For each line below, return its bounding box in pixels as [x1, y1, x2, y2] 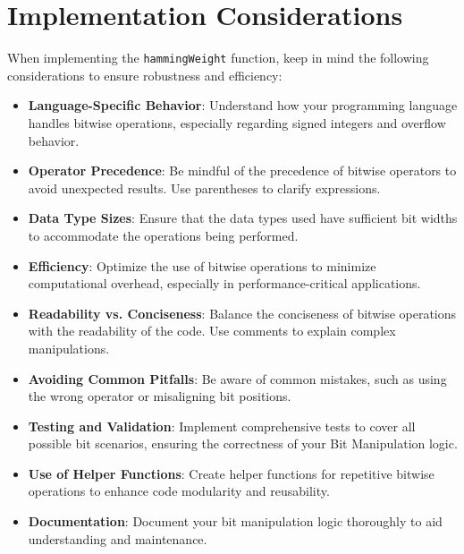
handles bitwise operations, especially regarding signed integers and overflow [28, 113, 446, 132]
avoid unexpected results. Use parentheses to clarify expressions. [28, 178, 381, 197]
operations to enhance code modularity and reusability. [28, 482, 330, 500]
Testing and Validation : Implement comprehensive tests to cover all [28, 416, 416, 435]
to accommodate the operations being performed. [28, 226, 299, 244]
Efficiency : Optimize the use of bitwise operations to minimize [28, 256, 376, 275]
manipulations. [28, 338, 110, 357]
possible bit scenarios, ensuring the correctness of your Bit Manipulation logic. [28, 434, 458, 453]
